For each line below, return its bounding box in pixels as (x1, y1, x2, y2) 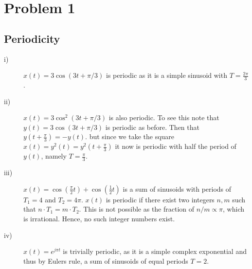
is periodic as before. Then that (105, 122, 199, 132)
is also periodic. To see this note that (108, 112, 219, 123)
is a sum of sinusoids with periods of (123, 183, 232, 194)
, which (223, 204, 245, 214)
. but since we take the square (85, 131, 175, 142)
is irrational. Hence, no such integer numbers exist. (23, 213, 175, 223)
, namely (41, 151, 67, 161)
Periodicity (4, 31, 60, 46)
